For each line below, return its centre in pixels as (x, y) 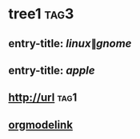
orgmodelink (41, 125)
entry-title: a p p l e (52, 70)
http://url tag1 (43, 98)
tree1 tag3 (41, 14)
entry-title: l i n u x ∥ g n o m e (70, 44)
